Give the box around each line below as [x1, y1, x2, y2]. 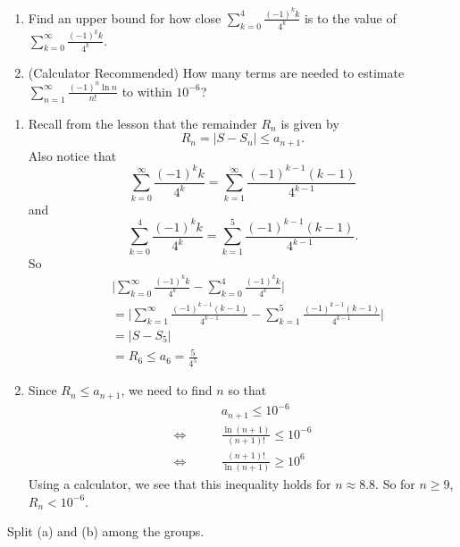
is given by [280, 114, 339, 132]
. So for [375, 474, 415, 492]
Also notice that [28, 146, 117, 164]
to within [121, 81, 172, 100]
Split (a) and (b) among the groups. [7, 522, 205, 541]
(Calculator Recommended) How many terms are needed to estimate [28, 63, 405, 81]
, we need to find [121, 381, 213, 400]
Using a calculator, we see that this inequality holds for [28, 474, 331, 492]
